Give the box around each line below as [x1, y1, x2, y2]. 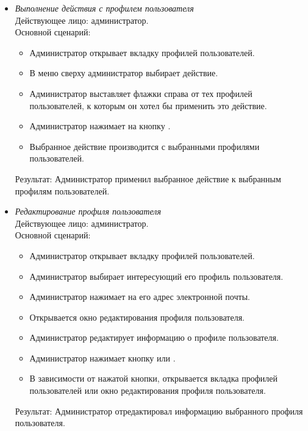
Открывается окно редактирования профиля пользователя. [29, 310, 245, 323]
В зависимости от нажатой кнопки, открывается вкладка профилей [29, 372, 278, 385]
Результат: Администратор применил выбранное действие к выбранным [15, 172, 281, 185]
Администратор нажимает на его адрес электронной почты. [29, 290, 250, 303]
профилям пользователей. [15, 184, 110, 197]
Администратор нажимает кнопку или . [29, 351, 176, 364]
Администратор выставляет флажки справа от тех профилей [29, 87, 252, 99]
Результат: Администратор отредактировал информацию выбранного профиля [15, 404, 303, 417]
